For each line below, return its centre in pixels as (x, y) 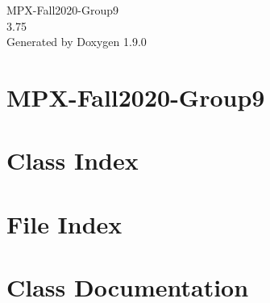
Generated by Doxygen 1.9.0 (77, 42)
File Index (64, 223)
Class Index (73, 160)
